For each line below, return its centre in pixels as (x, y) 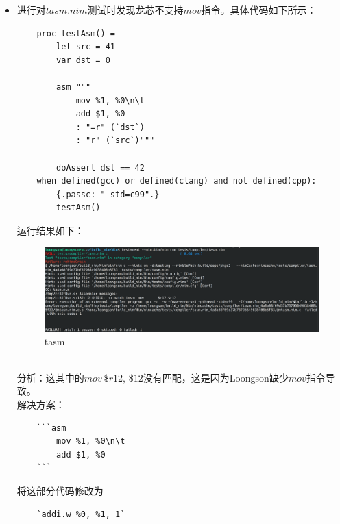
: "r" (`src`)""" (115, 141)
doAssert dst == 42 (100, 167)
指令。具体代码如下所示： (259, 10)
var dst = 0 (83, 60)
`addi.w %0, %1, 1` (81, 514)
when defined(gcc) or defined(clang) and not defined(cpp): (177, 181)
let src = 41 (86, 47)
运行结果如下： (50, 230)
